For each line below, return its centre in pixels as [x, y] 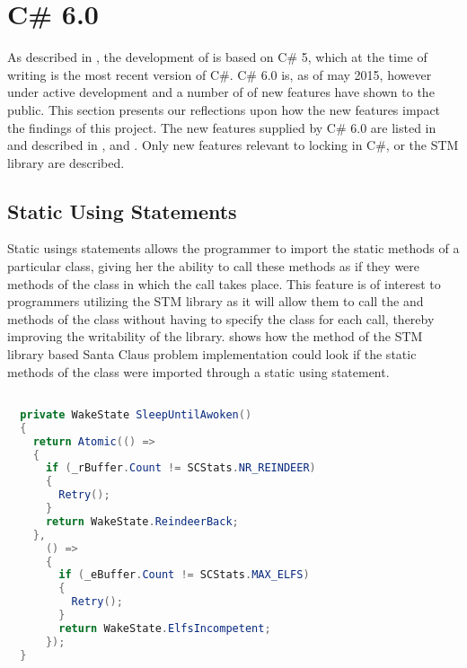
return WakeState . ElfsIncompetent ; [165, 628]
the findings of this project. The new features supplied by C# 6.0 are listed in [222, 127]
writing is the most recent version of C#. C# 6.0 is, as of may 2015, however [220, 74]
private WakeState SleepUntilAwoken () [136, 414]
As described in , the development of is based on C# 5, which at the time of [217, 57]
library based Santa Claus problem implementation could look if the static [212, 354]
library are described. [66, 162]
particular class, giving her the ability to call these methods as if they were [214, 266]
